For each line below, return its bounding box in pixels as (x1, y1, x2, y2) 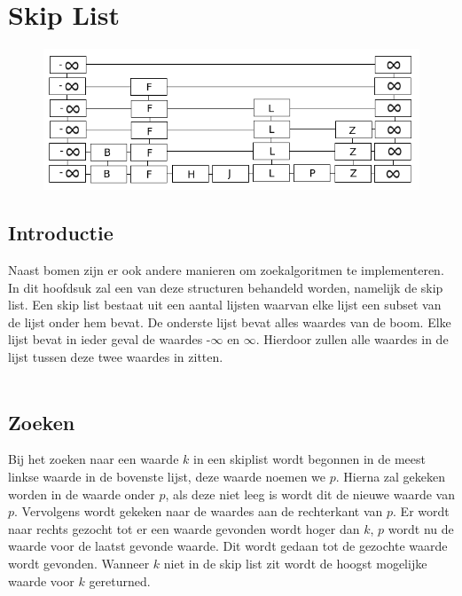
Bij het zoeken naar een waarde (8, 450, 179, 468)
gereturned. (89, 571, 151, 590)
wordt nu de (388, 519, 454, 537)
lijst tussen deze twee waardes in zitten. (8, 348, 223, 366)
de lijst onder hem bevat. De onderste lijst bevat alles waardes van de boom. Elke (8, 312, 451, 331)
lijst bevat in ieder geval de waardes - (8, 330, 211, 349)
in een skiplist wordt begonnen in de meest (192, 450, 426, 468)
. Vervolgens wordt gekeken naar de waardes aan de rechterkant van (14, 502, 383, 521)
